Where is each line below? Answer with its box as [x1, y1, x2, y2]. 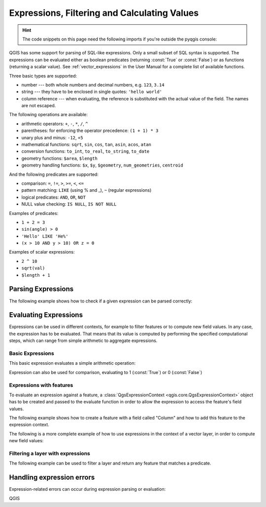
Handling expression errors [9, 473, 95, 482]
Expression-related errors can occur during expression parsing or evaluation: [9, 486, 166, 492]
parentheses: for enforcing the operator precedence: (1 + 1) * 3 [21, 127, 159, 133]
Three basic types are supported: [9, 73, 77, 79]
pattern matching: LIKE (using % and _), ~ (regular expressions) [21, 187, 152, 193]
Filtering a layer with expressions [9, 450, 91, 457]
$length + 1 [21, 272, 50, 278]
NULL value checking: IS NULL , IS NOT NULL [21, 201, 117, 207]
